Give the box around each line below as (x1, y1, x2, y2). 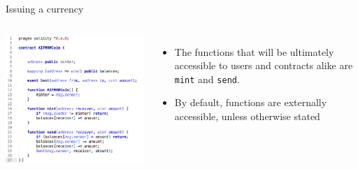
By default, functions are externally (174, 95, 327, 110)
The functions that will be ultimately (174, 44, 334, 59)
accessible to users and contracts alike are (174, 58, 353, 73)
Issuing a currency (6, 1, 84, 15)
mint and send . (174, 71, 240, 86)
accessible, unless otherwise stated (174, 109, 320, 124)
